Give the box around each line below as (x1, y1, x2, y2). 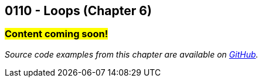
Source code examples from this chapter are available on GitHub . (5, 49, 258, 59)
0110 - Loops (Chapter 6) (5, 3, 152, 18)
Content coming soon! (5, 28, 108, 40)
